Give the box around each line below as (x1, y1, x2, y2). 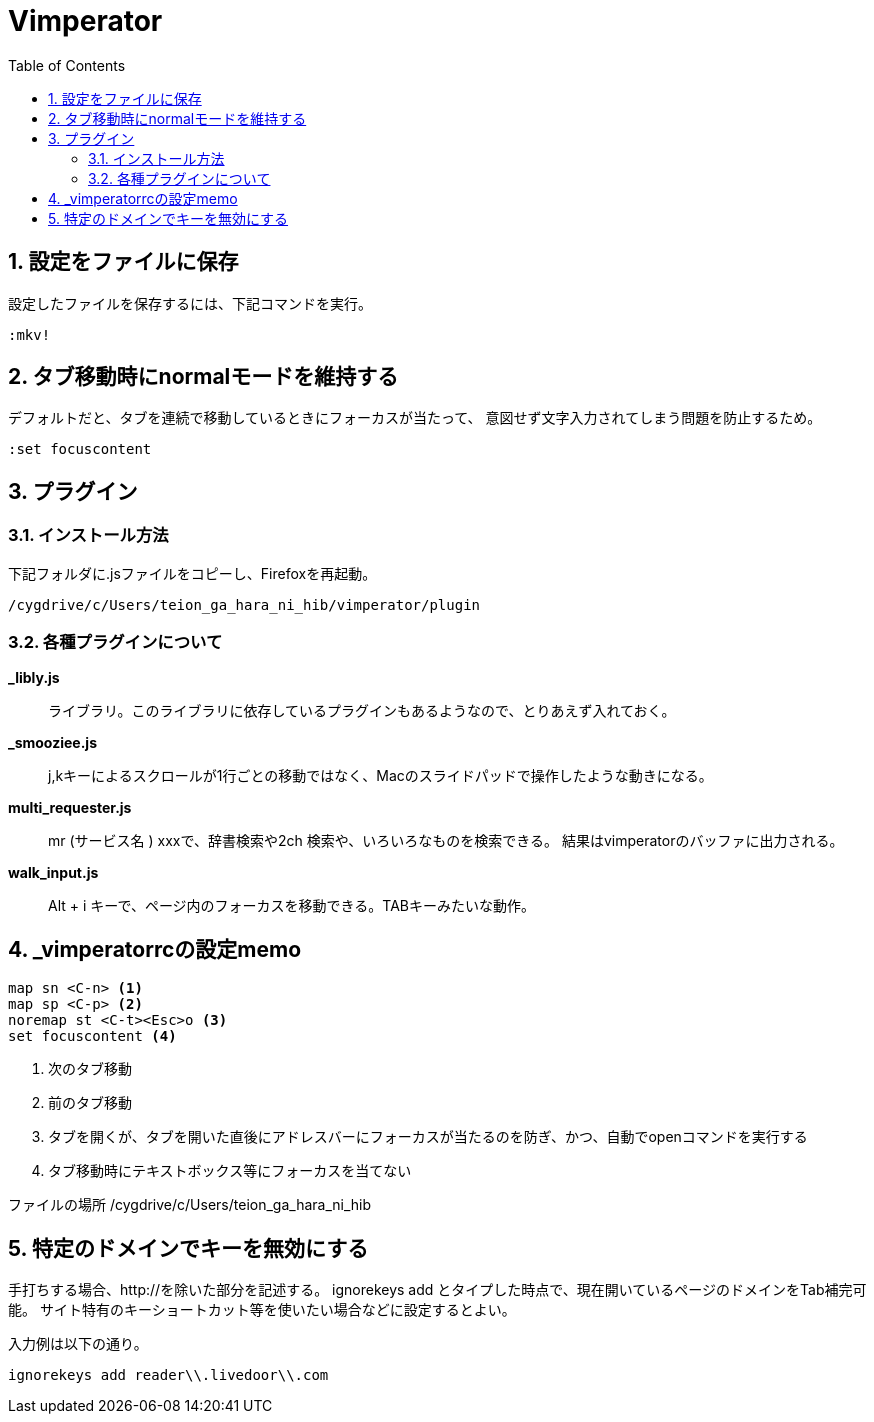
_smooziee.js (8, 734, 97, 752)
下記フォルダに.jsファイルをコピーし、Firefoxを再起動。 (8, 564, 377, 582)
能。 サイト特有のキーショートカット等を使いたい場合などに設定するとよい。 (8, 1301, 516, 1319)
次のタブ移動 (48, 1060, 132, 1078)
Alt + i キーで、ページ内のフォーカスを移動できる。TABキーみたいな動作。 (48, 897, 536, 915)
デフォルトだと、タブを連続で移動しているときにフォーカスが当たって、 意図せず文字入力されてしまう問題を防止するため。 (8, 409, 822, 427)
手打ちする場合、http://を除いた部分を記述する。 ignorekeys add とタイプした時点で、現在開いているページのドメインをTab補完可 (8, 1281, 867, 1299)
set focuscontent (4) (8, 1028, 177, 1045)
